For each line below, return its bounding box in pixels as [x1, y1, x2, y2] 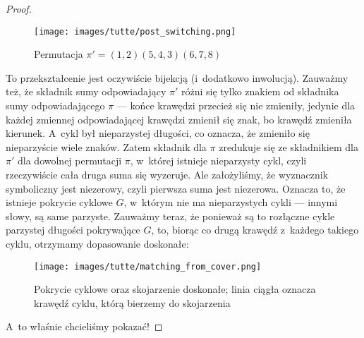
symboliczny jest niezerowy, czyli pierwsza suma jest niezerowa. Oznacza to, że [6, 181, 346, 195]
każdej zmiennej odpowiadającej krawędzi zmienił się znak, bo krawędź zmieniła [6, 111, 352, 126]
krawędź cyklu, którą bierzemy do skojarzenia [34, 295, 231, 310]
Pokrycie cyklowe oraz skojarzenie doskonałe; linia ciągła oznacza [34, 282, 316, 296]
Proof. [6, 1, 32, 16]
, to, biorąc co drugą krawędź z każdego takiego [151, 222, 359, 237]
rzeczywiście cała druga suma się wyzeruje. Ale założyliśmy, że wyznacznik [6, 167, 328, 181]
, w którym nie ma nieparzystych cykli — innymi [123, 195, 338, 210]
